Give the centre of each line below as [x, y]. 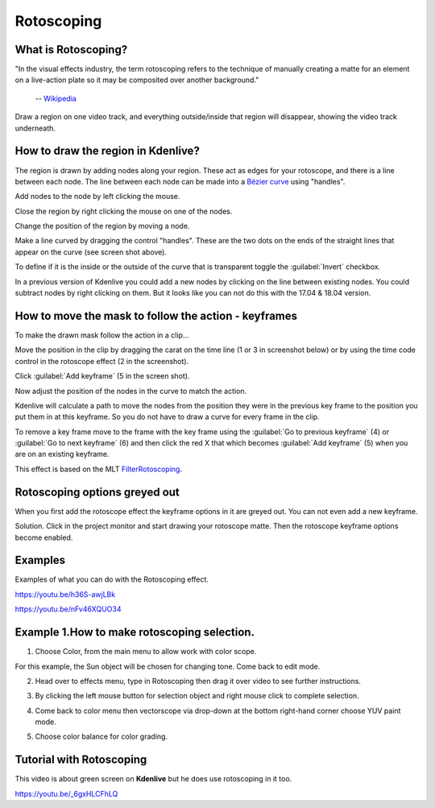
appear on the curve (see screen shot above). [91, 252]
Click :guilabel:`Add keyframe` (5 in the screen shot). [102, 376]
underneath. [35, 128]
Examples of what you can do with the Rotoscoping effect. [112, 579]
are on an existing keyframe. [62, 454]
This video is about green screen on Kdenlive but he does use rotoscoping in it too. [153, 779]
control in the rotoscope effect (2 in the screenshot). [102, 361]
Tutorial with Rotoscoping [81, 760]
